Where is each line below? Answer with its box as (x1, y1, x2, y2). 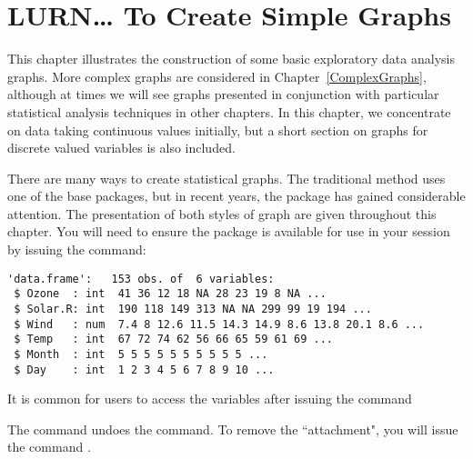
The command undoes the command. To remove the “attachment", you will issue (7, 419, 458, 438)
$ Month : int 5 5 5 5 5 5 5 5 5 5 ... (14, 347, 268, 361)
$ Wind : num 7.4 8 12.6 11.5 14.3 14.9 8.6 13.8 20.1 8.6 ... (14, 317, 425, 331)
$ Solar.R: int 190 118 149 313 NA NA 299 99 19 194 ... (14, 302, 372, 315)
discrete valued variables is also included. (7, 138, 236, 157)
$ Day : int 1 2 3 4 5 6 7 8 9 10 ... (14, 363, 275, 376)
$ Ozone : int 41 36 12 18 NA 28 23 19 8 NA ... (14, 287, 327, 301)
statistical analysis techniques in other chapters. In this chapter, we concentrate (7, 102, 451, 121)
